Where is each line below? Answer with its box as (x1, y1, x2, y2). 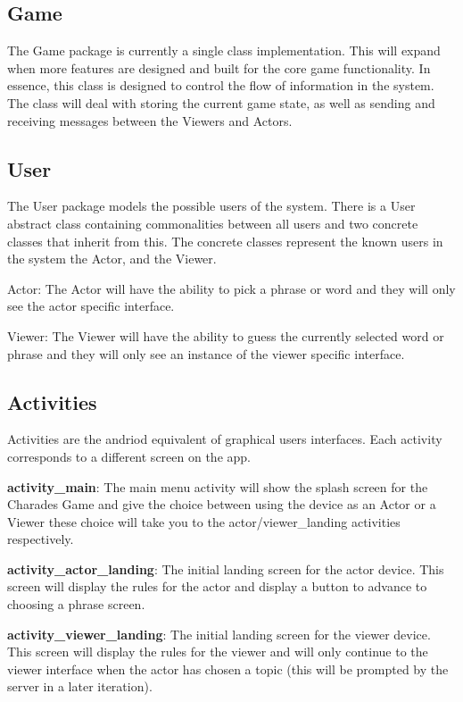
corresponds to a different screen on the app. (7, 447, 251, 465)
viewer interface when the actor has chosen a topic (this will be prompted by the (7, 659, 449, 678)
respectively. (7, 530, 74, 548)
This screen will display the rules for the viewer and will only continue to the (7, 642, 428, 661)
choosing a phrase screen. (7, 595, 145, 614)
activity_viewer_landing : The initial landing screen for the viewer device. (7, 624, 431, 643)
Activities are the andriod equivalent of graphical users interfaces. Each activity (7, 430, 442, 448)
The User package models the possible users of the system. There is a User (7, 196, 416, 215)
